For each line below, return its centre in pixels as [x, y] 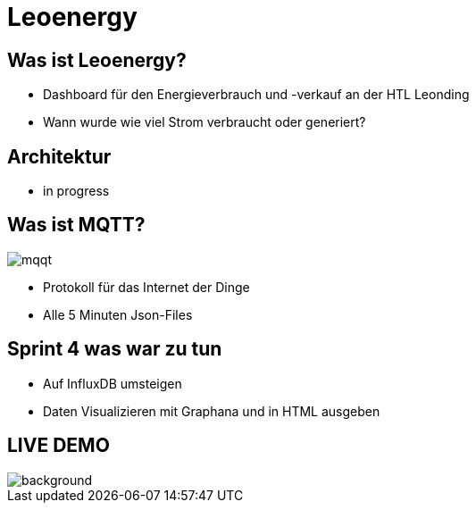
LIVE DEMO [58, 446]
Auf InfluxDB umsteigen [113, 383]
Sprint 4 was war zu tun [115, 349]
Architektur [59, 156]
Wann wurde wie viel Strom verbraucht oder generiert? [205, 122]
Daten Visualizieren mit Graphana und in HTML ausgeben [212, 411]
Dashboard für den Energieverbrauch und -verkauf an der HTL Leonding [256, 95]
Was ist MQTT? [76, 225]
